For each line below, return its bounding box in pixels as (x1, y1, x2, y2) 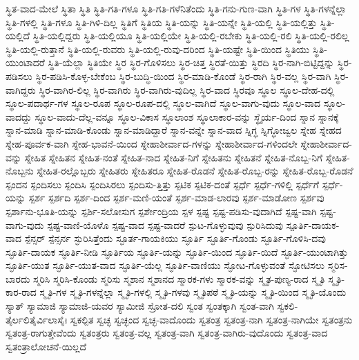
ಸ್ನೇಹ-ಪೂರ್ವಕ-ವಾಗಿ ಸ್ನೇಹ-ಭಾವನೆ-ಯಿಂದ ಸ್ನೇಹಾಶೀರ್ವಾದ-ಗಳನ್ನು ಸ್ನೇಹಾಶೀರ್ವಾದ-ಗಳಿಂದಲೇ (6, 136, 298, 150)
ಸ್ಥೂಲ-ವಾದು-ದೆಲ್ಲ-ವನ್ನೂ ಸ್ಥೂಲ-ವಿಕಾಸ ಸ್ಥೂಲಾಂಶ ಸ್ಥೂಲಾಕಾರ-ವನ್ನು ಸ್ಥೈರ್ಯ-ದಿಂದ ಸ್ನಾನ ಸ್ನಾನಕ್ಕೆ (35, 109, 339, 123)
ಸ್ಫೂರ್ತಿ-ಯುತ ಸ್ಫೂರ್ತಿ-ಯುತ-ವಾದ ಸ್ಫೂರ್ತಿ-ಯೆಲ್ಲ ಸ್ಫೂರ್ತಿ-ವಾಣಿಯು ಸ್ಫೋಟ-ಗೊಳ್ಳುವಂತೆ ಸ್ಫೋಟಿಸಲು (6, 258, 325, 272)
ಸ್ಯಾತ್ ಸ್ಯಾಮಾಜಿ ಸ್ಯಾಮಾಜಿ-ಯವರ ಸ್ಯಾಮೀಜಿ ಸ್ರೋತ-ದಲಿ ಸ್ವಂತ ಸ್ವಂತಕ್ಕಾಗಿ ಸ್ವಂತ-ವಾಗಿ (6, 299, 274, 313)
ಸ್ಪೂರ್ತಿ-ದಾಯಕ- (286, 217, 340, 232)
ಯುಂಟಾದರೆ (6, 55, 45, 70)
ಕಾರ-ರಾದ (6, 285, 37, 299)
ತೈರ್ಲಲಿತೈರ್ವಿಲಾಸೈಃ (6, 312, 68, 326)
